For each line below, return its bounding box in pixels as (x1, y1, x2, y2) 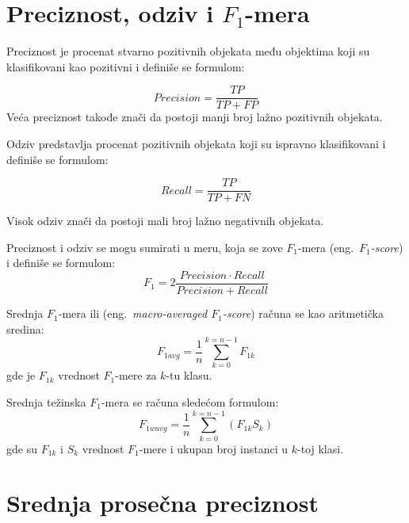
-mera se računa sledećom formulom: (101, 393, 279, 410)
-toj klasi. (297, 440, 344, 456)
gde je (6, 367, 36, 384)
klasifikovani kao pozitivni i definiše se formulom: (6, 58, 245, 74)
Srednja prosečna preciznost (6, 487, 319, 519)
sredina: (6, 320, 44, 337)
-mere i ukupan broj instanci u (139, 440, 289, 456)
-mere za (115, 367, 157, 384)
